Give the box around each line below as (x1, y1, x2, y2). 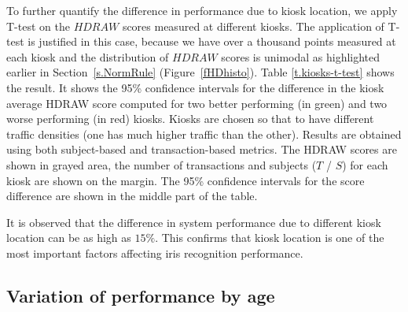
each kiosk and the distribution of (6, 48, 169, 65)
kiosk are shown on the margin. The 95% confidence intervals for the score (6, 172, 365, 188)
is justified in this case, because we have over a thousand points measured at (28, 33, 396, 50)
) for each (342, 156, 388, 173)
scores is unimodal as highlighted (221, 48, 380, 65)
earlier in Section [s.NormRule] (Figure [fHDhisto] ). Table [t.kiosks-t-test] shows (6, 64, 395, 80)
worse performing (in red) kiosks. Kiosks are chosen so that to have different (6, 110, 374, 127)
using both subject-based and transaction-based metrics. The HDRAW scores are (6, 141, 397, 158)
